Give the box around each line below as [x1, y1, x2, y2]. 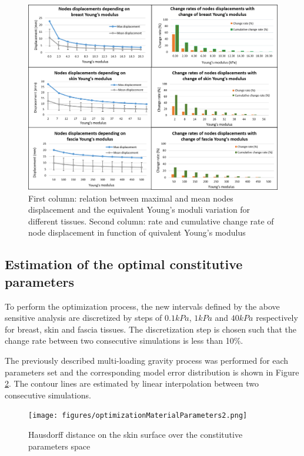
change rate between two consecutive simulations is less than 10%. [5, 334, 243, 347]
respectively [256, 311, 298, 324]
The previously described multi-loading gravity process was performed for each [5, 354, 289, 367]
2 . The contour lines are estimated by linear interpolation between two [5, 377, 259, 390]
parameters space [28, 440, 91, 452]
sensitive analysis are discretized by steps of [5, 311, 162, 324]
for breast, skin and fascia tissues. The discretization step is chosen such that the [5, 323, 296, 335]
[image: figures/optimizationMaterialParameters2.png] [28, 411, 248, 420]
